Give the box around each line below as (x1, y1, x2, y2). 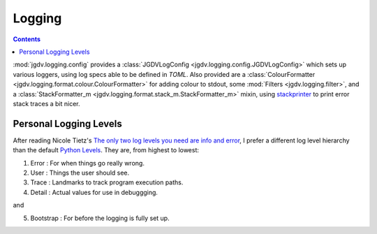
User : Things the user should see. (30, 168, 130, 177)
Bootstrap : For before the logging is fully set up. (30, 214, 170, 222)
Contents (13, 35, 41, 43)
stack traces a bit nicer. (13, 99, 80, 108)
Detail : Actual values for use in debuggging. (30, 188, 158, 196)
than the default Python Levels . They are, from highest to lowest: (13, 146, 199, 154)
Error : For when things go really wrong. (30, 159, 145, 167)
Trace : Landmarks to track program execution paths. (30, 178, 184, 187)
